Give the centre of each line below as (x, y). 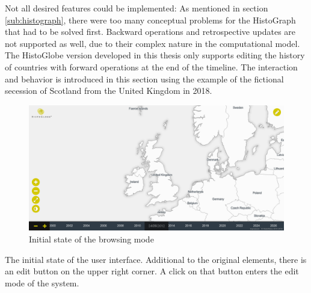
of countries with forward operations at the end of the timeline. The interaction (151, 66)
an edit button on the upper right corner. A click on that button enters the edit (152, 271)
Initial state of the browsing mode (91, 239)
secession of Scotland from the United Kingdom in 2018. (109, 91)
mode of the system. (42, 282)
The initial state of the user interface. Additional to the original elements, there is (156, 259)
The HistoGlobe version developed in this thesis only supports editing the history (155, 55)
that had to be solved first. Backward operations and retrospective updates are (150, 32)
